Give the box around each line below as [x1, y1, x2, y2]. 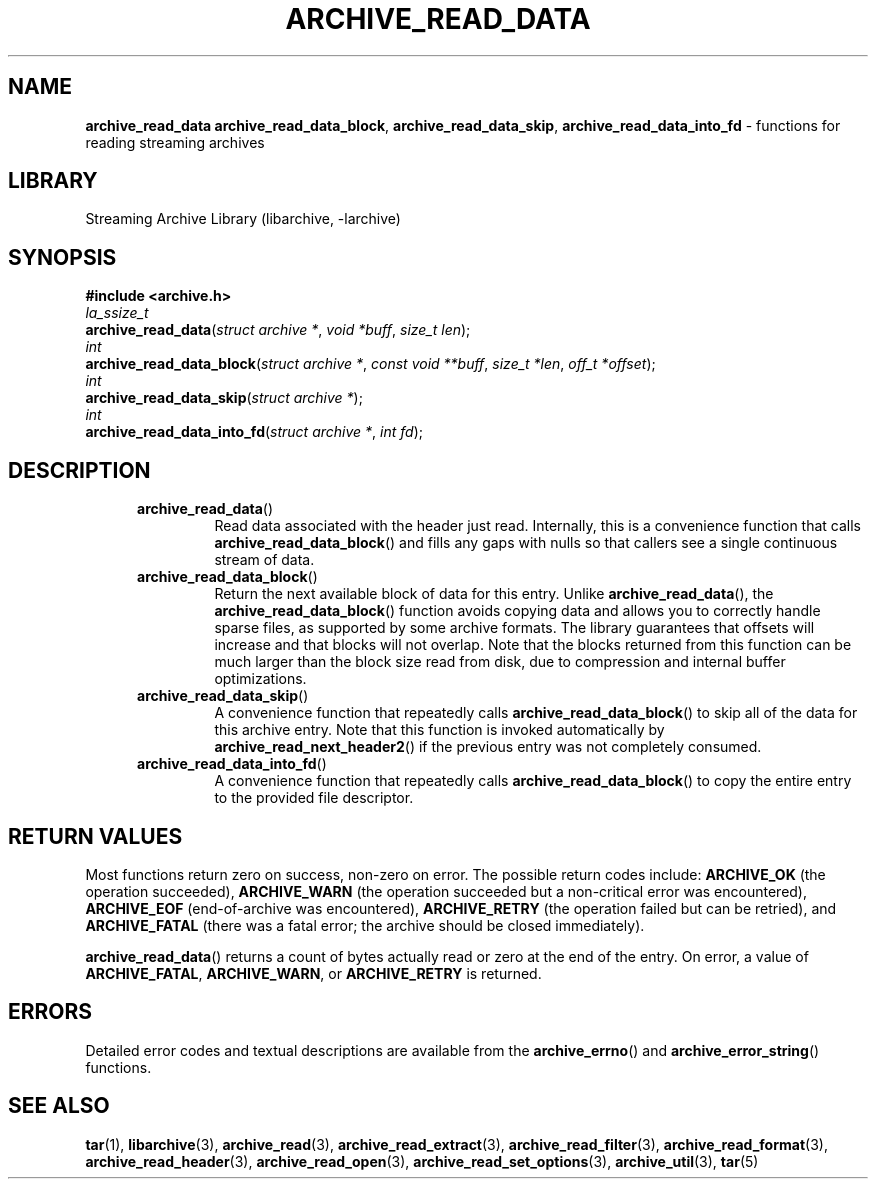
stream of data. [214, 551, 315, 569]
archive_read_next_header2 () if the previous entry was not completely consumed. [214, 738, 762, 756]
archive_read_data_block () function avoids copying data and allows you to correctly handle [214, 602, 821, 620]
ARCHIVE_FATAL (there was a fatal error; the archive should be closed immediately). [85, 916, 645, 934]
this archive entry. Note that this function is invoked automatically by [214, 721, 665, 739]
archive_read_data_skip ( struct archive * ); [85, 389, 363, 407]
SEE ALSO [8, 1093, 110, 1119]
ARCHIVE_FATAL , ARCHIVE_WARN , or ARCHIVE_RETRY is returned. [85, 964, 542, 982]
